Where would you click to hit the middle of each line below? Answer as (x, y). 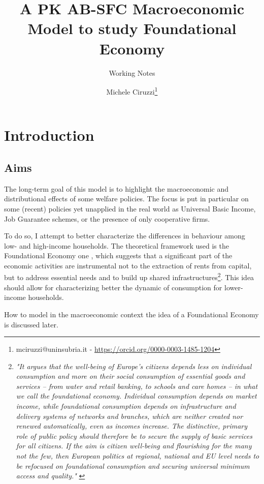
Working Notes (132, 72)
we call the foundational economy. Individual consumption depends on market (136, 396)
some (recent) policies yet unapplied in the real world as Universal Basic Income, (130, 208)
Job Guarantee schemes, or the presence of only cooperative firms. (107, 218)
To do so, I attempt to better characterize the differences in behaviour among (125, 236)
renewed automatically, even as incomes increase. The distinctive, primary (131, 426)
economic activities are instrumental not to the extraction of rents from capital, (128, 265)
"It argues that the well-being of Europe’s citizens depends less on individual (134, 366)
